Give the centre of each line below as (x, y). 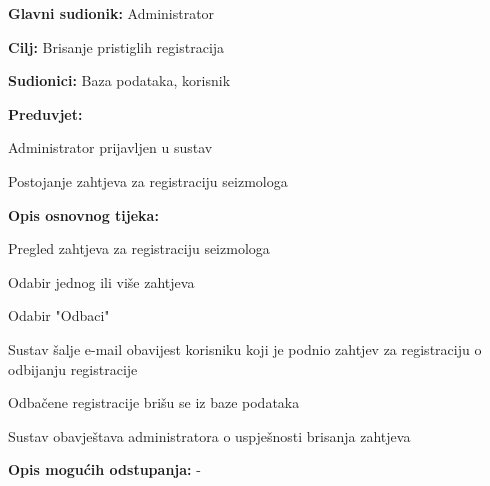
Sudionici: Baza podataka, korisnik (119, 80)
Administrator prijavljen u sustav (110, 147)
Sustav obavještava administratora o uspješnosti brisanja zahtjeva (209, 435)
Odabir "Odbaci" (59, 315)
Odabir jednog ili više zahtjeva (101, 281)
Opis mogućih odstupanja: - (104, 469)
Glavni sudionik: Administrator (111, 13)
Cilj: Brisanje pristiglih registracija (116, 46)
